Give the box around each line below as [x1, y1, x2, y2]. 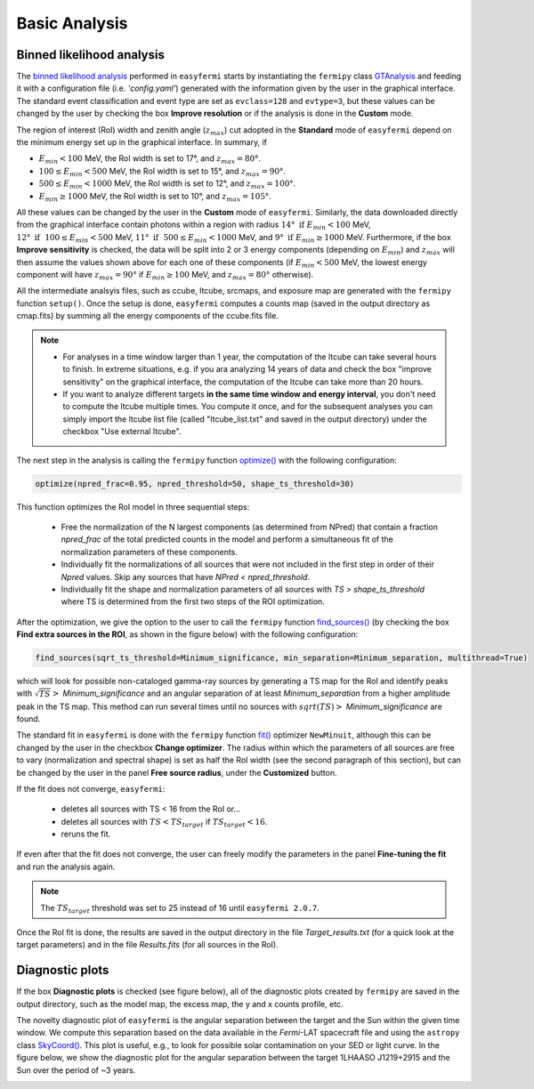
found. [16, 713, 41, 724]
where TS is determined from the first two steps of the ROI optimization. [61, 596, 325, 607]
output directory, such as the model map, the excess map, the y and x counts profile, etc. [16, 998, 344, 1009]
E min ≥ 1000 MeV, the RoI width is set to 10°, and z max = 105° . [38, 190, 271, 204]
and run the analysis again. [16, 861, 116, 872]
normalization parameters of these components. [61, 546, 238, 557]
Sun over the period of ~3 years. [16, 1064, 136, 1076]
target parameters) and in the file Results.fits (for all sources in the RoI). [16, 940, 279, 950]
